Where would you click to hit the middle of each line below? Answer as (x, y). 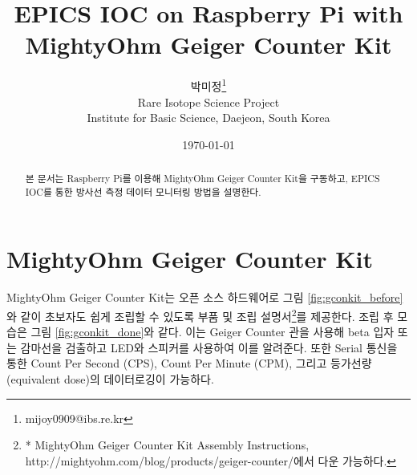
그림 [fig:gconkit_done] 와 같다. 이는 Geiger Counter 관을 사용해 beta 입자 (213, 332)
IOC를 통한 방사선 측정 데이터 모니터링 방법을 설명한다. (143, 191)
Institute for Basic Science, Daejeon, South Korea (208, 118)
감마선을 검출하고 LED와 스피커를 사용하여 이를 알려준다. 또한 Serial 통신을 (209, 347)
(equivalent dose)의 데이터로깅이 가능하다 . (110, 379)
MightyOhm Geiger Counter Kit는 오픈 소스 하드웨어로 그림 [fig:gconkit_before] (205, 297)
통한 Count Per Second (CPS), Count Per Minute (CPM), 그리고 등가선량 (189, 363)
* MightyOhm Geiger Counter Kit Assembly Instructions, (167, 445)
